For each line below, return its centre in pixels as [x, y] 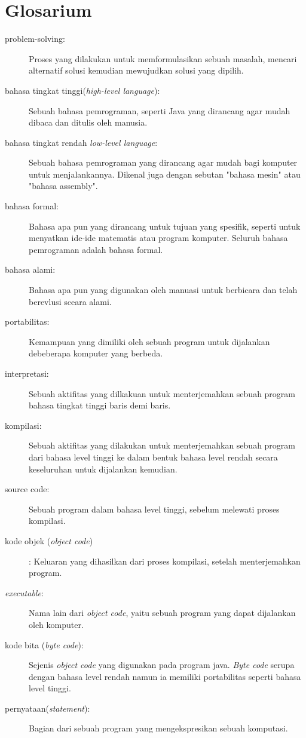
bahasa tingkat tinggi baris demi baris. [100, 405]
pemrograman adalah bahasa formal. [96, 249]
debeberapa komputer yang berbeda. [96, 353]
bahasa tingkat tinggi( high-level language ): [82, 90]
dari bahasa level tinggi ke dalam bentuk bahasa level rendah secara [153, 457]
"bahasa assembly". [63, 186]
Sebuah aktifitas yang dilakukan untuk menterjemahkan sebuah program [162, 445]
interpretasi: [27, 373]
